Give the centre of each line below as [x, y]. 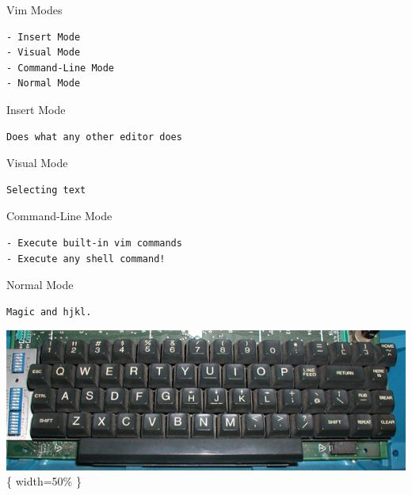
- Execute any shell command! [86, 259]
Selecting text [46, 190]
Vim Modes [34, 10]
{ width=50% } [44, 481]
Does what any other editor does [94, 137]
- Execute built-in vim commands [94, 243]
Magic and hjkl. [49, 312]
